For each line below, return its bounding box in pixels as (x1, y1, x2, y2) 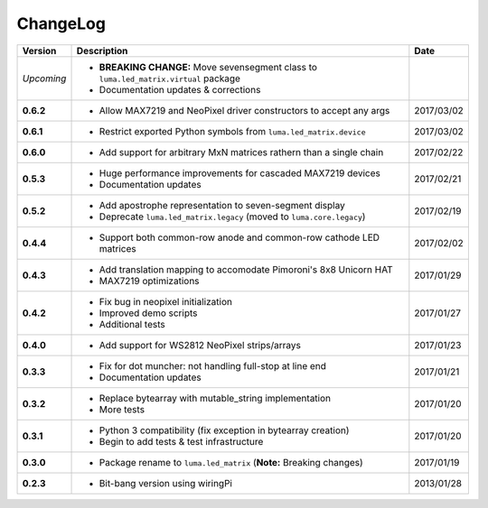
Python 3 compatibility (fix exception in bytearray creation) (99, 424, 350, 437)
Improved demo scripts (99, 307, 198, 319)
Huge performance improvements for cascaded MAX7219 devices (99, 167, 381, 180)
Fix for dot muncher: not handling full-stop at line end (99, 359, 327, 372)
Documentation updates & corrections (99, 83, 261, 96)
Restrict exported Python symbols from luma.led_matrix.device (99, 125, 366, 137)
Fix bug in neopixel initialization (99, 295, 232, 308)
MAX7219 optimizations (99, 274, 200, 287)
